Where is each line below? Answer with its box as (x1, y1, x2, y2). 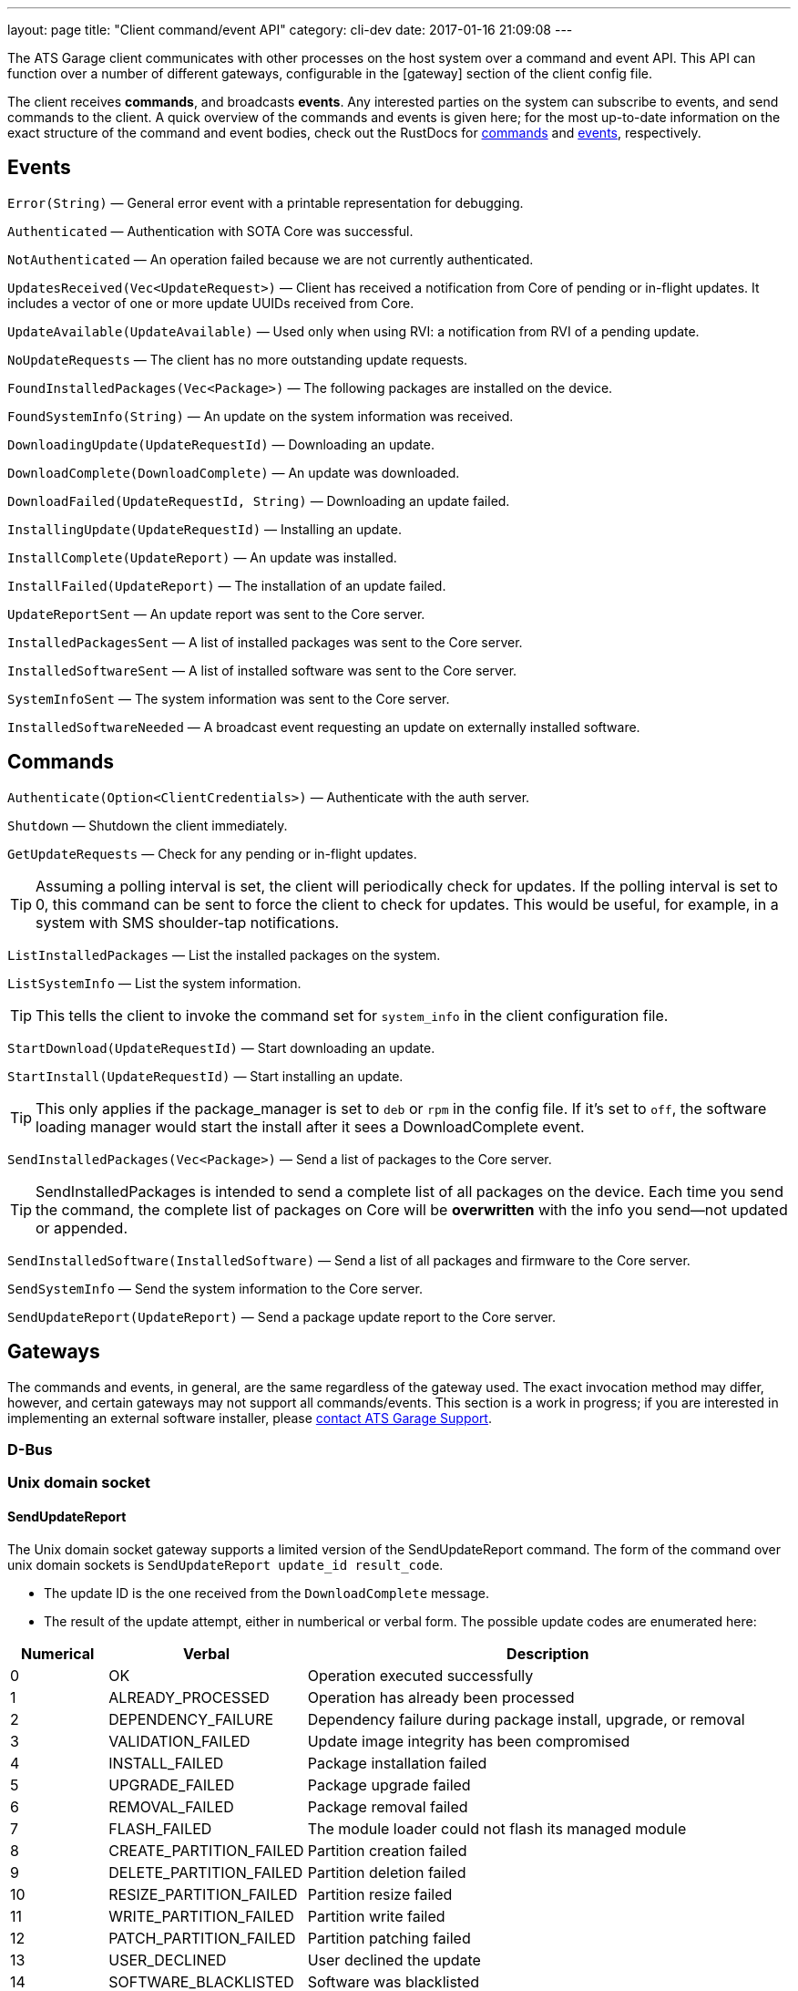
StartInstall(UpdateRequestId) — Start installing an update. (7, 1068, 404, 1084)
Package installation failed (307, 1753, 487, 1772)
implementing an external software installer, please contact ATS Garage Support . (7, 1409, 492, 1426)
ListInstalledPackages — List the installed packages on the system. (7, 946, 441, 963)
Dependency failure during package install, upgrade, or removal (307, 1709, 745, 1728)
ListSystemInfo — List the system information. (7, 975, 302, 991)
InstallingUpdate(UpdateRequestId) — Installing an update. (7, 521, 402, 537)
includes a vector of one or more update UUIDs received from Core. (7, 294, 414, 311)
